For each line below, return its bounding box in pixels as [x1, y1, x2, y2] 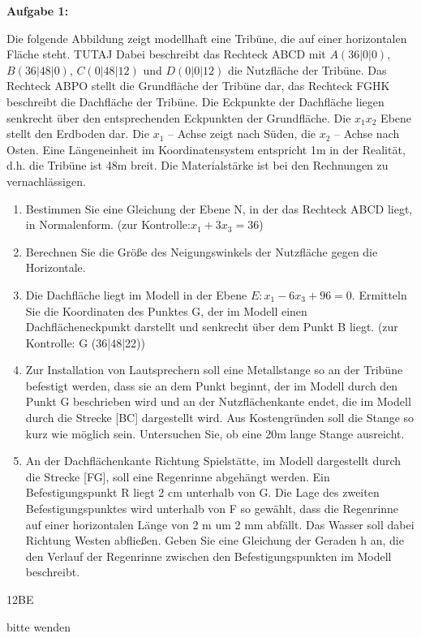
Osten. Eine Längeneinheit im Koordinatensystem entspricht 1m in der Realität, [6, 140, 406, 157]
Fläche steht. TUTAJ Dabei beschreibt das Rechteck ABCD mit [6, 45, 326, 63]
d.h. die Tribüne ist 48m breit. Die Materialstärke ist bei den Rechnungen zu [6, 157, 389, 174]
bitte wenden [6, 618, 71, 635]
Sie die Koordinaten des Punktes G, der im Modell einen [25, 302, 307, 319]
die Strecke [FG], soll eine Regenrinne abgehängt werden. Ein [25, 468, 330, 485]
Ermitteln [359, 286, 407, 303]
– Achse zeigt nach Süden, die [168, 125, 316, 142]
